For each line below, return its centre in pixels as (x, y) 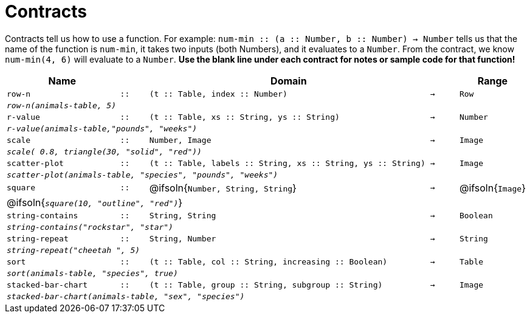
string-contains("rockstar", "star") (90, 227)
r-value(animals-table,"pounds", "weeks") (102, 128)
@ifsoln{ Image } (492, 188)
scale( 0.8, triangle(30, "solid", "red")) (104, 151)
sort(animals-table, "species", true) (92, 273)
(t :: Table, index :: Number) (218, 94)
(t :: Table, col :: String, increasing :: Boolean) (268, 261)
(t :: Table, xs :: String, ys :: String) (244, 117)
